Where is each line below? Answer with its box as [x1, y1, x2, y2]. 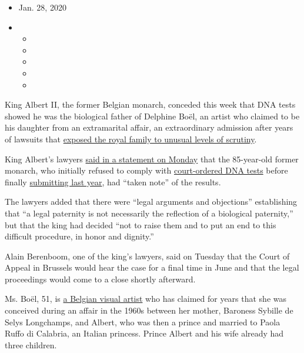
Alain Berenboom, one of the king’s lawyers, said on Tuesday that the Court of [5, 249, 290, 262]
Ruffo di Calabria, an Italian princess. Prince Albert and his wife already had [5, 327, 284, 339]
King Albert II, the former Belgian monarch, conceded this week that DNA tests [5, 98, 296, 111]
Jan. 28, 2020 [18, 1, 66, 13]
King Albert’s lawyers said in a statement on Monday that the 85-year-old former [5, 152, 299, 165]
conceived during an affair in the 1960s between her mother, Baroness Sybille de [5, 304, 293, 317]
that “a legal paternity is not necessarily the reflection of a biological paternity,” [5, 207, 293, 219]
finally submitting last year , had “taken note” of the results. [5, 175, 221, 188]
